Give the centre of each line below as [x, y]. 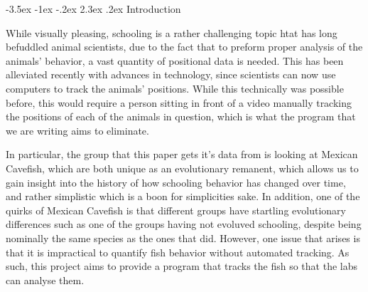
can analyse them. [45, 280]
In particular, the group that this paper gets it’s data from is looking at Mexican [182, 154]
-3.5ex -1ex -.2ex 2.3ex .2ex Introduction [93, 9]
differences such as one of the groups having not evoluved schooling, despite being [184, 224]
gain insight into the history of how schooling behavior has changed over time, [176, 182]
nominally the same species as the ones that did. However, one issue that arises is [183, 238]
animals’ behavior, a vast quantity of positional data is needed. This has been [175, 60]
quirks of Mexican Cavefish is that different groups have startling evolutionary [176, 210]
